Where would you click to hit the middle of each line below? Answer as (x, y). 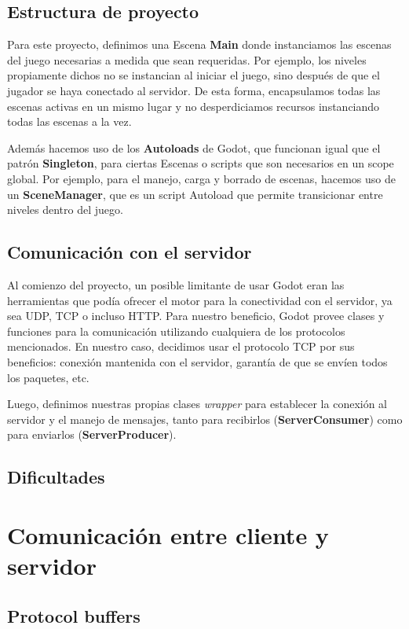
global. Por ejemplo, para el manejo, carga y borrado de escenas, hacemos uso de (201, 178)
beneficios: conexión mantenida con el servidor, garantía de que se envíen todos (197, 361)
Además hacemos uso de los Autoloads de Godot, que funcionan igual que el (194, 147)
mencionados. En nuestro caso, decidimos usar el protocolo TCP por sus (181, 346)
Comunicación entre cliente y (168, 534)
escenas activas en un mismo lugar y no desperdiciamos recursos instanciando (194, 106)
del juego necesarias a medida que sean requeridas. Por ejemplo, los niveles (187, 59)
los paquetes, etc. (48, 377)
